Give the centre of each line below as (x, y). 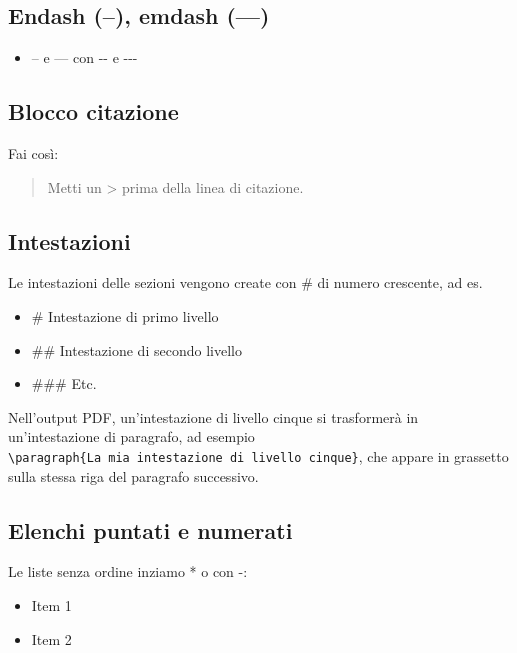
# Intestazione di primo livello (125, 315)
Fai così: (33, 153)
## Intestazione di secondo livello (136, 349)
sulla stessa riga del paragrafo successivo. (133, 475)
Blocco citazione (93, 111)
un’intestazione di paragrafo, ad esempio (131, 436)
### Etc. (64, 383)
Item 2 (51, 638)
